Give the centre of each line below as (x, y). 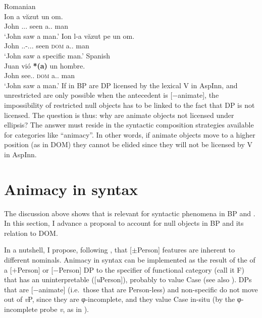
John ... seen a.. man (36, 26)
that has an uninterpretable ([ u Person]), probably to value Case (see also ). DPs (128, 279)
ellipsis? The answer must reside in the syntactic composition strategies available (129, 125)
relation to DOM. (31, 233)
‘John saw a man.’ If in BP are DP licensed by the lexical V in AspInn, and (121, 85)
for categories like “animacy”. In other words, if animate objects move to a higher (130, 134)
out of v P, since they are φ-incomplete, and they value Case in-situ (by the (120, 299)
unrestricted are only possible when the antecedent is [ (88, 95)
